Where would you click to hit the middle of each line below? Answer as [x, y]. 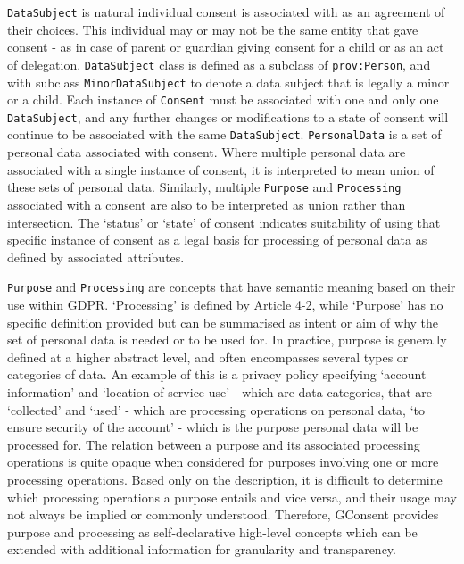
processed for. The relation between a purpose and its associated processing [214, 444]
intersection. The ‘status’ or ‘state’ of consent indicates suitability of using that [224, 222]
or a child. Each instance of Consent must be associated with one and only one [223, 100]
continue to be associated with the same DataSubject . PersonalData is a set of [224, 134]
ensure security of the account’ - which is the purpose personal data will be [213, 427]
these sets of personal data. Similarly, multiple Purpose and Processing [204, 187]
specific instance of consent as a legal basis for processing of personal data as [217, 240]
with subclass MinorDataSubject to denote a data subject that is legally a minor [228, 82]
